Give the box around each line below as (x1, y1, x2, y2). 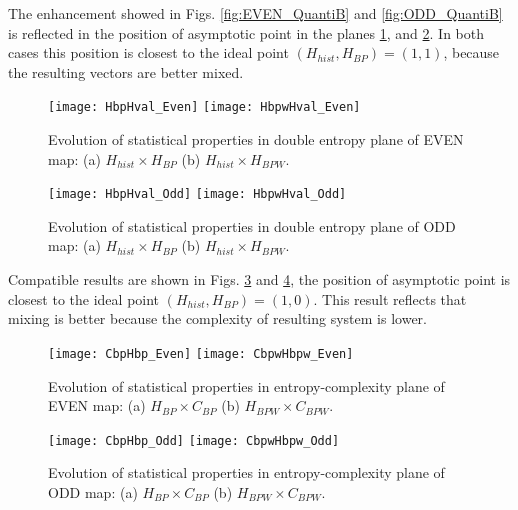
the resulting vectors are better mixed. (8, 61, 244, 82)
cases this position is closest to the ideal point (8, 42, 289, 63)
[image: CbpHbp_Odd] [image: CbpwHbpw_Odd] (48, 433, 340, 448)
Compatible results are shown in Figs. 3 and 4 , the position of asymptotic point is (8, 269, 511, 290)
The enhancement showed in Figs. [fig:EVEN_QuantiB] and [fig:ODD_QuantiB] (8, 3, 503, 23)
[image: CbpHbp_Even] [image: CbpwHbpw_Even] (48, 346, 354, 361)
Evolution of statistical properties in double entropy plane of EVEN (48, 129, 464, 150)
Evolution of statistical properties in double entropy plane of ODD (48, 215, 456, 236)
